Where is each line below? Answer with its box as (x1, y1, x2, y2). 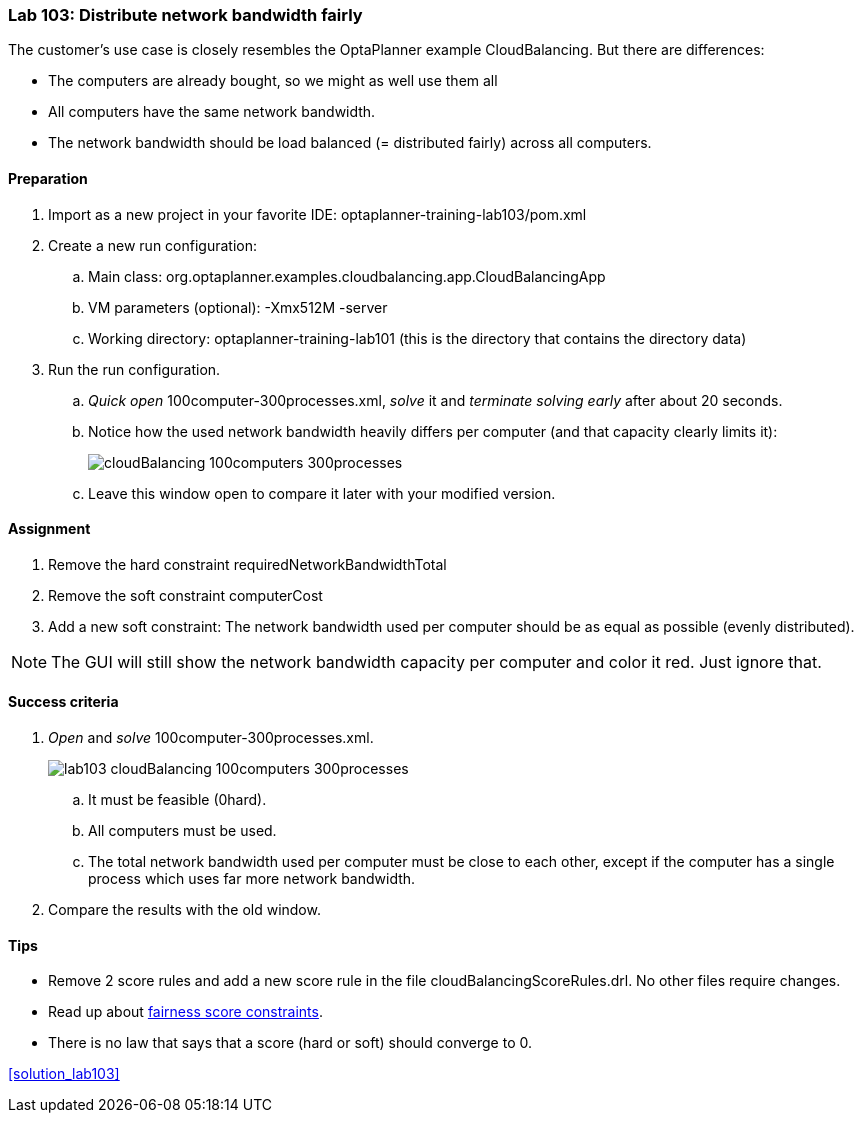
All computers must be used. (88, 822, 277, 840)
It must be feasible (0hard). (88, 791, 267, 809)
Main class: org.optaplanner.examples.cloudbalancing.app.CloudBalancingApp (88, 267, 606, 285)
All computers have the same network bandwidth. (48, 103, 376, 121)
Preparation (8, 169, 88, 187)
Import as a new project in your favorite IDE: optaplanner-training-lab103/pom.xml (48, 205, 587, 223)
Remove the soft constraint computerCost (48, 586, 323, 604)
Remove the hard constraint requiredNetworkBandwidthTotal (48, 555, 447, 573)
